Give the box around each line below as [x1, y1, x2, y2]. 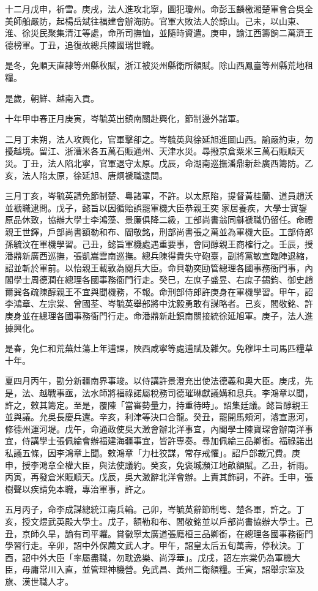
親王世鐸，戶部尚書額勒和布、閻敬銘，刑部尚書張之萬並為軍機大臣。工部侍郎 [5, 225, 313, 238]
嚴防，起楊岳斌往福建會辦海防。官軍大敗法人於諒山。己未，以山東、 [30, 14, 305, 27]
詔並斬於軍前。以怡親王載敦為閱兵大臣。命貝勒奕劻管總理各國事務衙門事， [5, 261, 305, 274]
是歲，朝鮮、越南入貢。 [5, 91, 99, 104]
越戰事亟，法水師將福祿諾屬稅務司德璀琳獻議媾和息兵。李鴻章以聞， [39, 386, 313, 399]
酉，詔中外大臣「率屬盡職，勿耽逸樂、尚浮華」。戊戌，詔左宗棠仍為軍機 [5, 551, 292, 563]
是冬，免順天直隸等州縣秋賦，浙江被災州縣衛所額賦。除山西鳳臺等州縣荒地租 [5, 59, 313, 72]
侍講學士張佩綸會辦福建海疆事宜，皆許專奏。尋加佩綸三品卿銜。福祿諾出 [21, 434, 313, 447]
